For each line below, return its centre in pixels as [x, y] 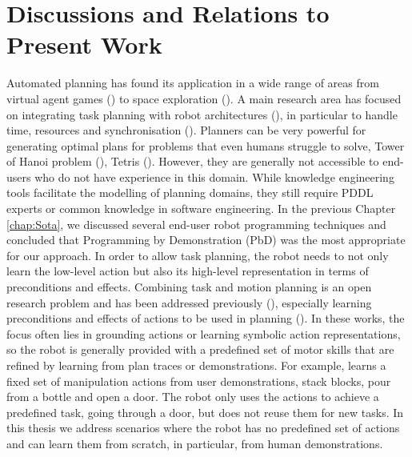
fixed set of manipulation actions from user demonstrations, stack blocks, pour [199, 381]
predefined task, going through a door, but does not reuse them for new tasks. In [205, 412]
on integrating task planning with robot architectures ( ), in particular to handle [202, 114]
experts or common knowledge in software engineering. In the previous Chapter [201, 208]
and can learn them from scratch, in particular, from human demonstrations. [195, 443]
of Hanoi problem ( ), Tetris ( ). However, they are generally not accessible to [193, 161]
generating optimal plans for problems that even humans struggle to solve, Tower [206, 145]
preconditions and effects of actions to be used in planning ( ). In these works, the [206, 318]
